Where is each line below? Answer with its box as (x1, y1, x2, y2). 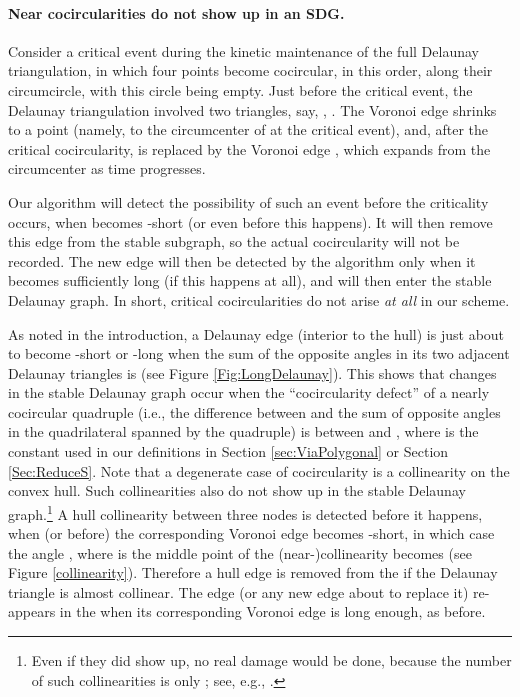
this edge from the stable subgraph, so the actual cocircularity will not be (8, 231, 460, 252)
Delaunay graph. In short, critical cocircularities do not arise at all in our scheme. (8, 289, 510, 310)
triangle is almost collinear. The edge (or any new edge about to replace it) (8, 581, 469, 602)
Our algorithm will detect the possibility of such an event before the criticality (8, 191, 489, 212)
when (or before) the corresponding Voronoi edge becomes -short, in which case (8, 523, 495, 544)
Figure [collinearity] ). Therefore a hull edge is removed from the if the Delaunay (8, 562, 498, 583)
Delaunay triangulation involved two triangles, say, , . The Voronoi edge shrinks (8, 99, 497, 120)
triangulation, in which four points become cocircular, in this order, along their (8, 60, 493, 81)
